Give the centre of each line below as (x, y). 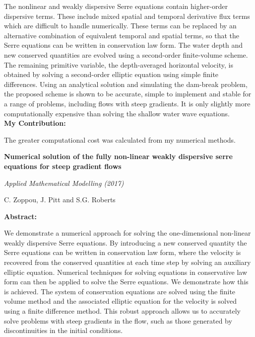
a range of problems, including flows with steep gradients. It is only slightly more (127, 103)
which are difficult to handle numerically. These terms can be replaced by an (120, 26)
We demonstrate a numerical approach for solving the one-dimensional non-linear (127, 233)
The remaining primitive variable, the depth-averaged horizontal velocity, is (119, 64)
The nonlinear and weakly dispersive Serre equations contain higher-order (116, 6)
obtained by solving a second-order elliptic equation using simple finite (111, 74)
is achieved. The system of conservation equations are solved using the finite (120, 291)
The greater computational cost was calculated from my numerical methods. (120, 139)
